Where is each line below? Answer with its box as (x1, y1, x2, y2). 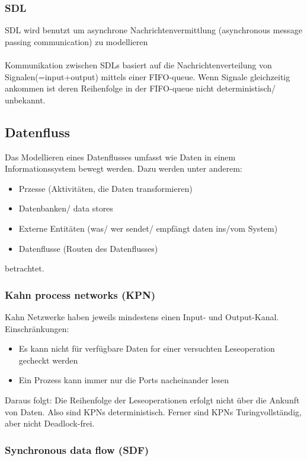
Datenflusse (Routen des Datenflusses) (18, 242, 158, 254)
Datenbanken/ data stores (18, 202, 113, 214)
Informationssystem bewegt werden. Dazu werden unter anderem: (5, 162, 242, 175)
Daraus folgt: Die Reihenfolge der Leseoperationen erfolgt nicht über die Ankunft (5, 393, 300, 406)
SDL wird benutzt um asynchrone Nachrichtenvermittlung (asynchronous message (5, 24, 302, 36)
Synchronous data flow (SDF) (5, 442, 149, 457)
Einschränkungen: (5, 322, 69, 334)
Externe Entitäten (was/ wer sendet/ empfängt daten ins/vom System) (18, 222, 278, 234)
